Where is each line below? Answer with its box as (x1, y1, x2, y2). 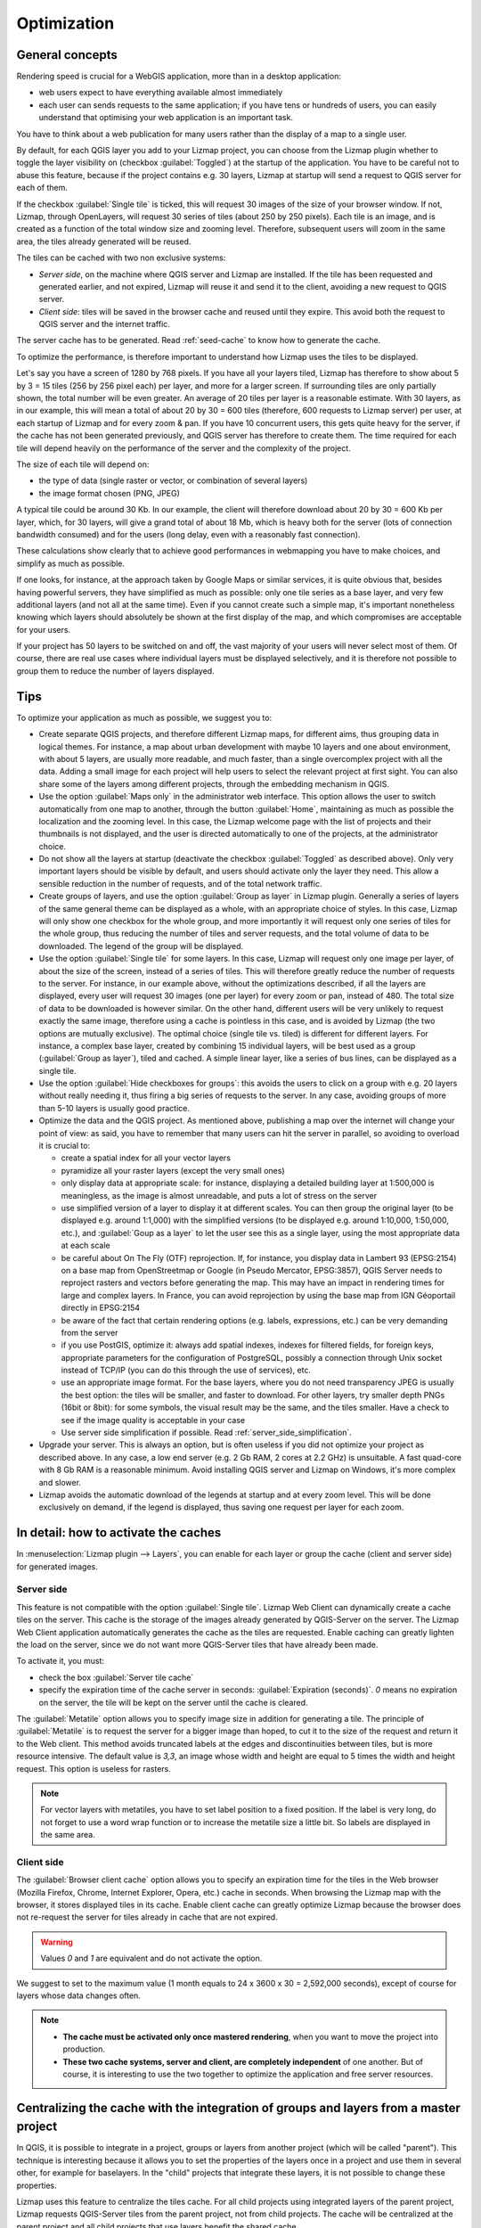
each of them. (16, 183, 69, 193)
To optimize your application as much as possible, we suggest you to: (16, 712, 272, 723)
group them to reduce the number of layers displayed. (16, 665, 215, 676)
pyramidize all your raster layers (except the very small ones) (61, 1165, 285, 1175)
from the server (61, 1327, 118, 1338)
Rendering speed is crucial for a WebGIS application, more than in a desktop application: (16, 71, 342, 82)
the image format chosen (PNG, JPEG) (38, 487, 180, 498)
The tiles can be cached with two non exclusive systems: (16, 252, 226, 263)
